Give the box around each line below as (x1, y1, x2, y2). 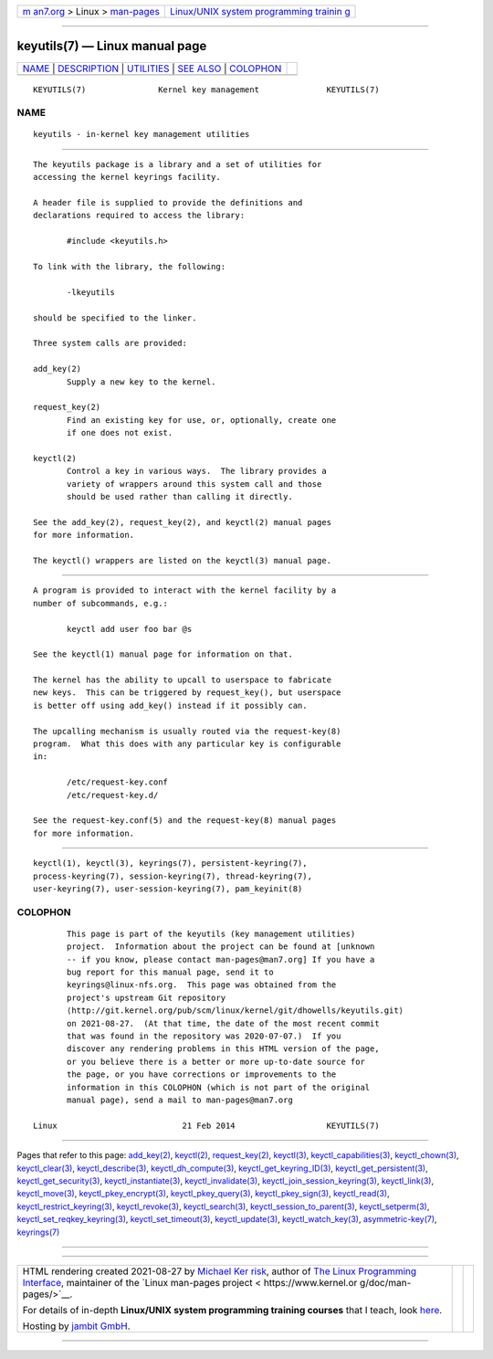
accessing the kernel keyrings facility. (33, 172, 221, 183)
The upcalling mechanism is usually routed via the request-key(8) (33, 726, 341, 736)
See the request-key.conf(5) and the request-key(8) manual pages (33, 816, 337, 826)
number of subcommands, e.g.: (33, 598, 169, 608)
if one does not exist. (67, 427, 173, 438)
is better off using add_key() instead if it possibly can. (33, 700, 308, 711)
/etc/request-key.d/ (67, 790, 159, 800)
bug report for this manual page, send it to (67, 967, 274, 977)
